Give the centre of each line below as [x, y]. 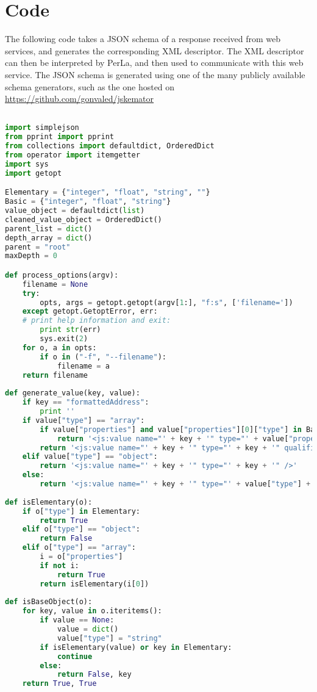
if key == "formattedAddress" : [86, 402]
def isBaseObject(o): [49, 602]
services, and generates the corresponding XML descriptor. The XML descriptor [155, 50]
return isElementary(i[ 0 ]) [94, 584]
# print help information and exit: [97, 321]
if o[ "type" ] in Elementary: [81, 511]
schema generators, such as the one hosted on [90, 86]
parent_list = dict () [49, 229]
